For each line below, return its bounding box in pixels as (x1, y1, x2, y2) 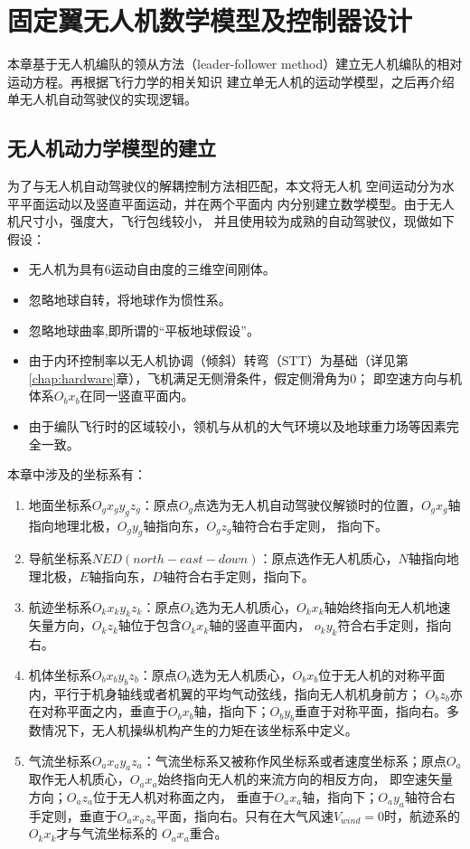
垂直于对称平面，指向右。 (295, 702, 446, 721)
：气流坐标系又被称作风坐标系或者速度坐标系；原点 (142, 750, 446, 769)
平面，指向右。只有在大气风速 (155, 806, 334, 825)
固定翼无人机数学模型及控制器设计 (7, 2, 413, 39)
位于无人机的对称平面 (318, 665, 446, 684)
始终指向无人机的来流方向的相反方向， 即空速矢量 (157, 769, 454, 788)
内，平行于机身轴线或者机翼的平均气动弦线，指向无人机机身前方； (28, 684, 421, 703)
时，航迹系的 (383, 806, 460, 825)
